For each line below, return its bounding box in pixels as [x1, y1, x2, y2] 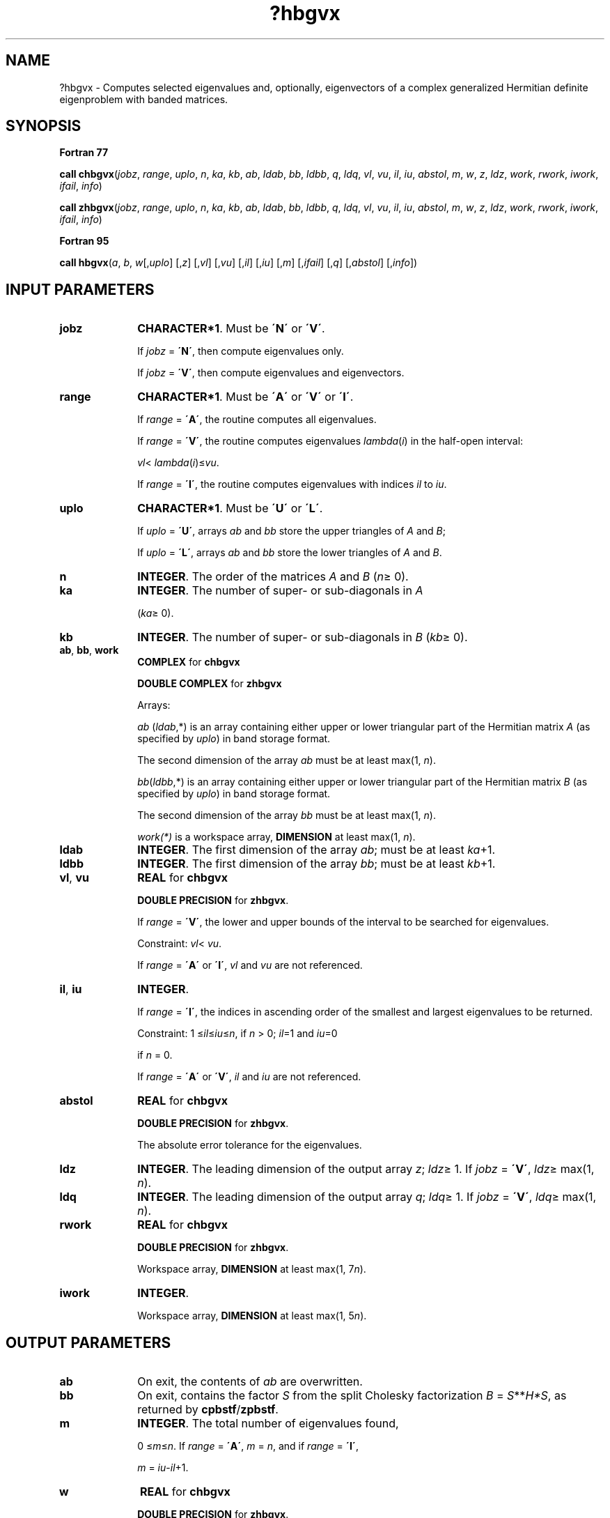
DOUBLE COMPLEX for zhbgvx [137, 677, 282, 690]
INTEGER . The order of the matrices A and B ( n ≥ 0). [137, 569, 409, 584]
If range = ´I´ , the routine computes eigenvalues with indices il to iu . [137, 478, 447, 491]
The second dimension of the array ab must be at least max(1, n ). [137, 754, 436, 767]
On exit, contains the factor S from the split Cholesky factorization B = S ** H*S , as [137, 1388, 567, 1403]
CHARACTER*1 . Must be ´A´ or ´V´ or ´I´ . [137, 390, 354, 404]
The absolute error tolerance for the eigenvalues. [137, 1139, 362, 1151]
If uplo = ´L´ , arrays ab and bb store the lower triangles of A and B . [137, 546, 442, 559]
